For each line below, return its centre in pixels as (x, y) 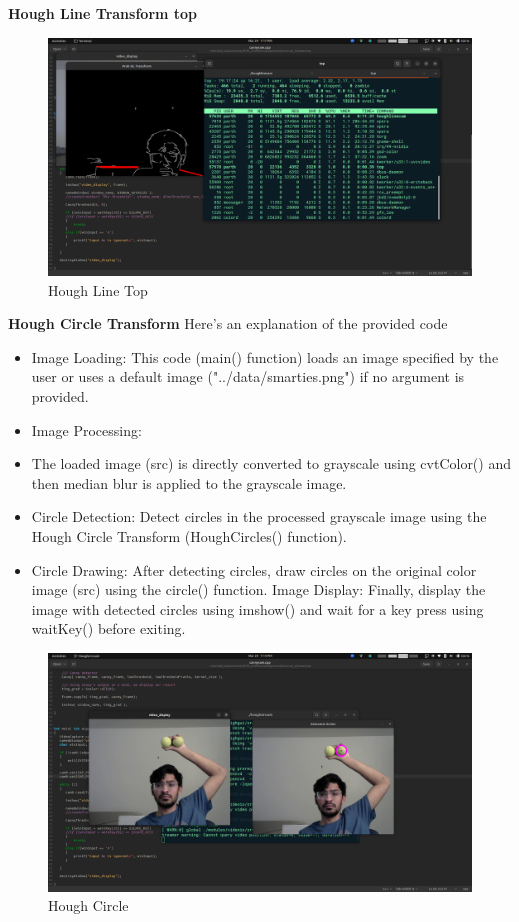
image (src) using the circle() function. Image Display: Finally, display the (258, 589)
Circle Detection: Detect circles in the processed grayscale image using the (259, 516)
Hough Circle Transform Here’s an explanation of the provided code (228, 323)
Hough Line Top (98, 289)
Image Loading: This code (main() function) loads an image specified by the (265, 356)
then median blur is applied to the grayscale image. (189, 482)
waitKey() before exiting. (108, 628)
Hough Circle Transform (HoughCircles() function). (189, 536)
